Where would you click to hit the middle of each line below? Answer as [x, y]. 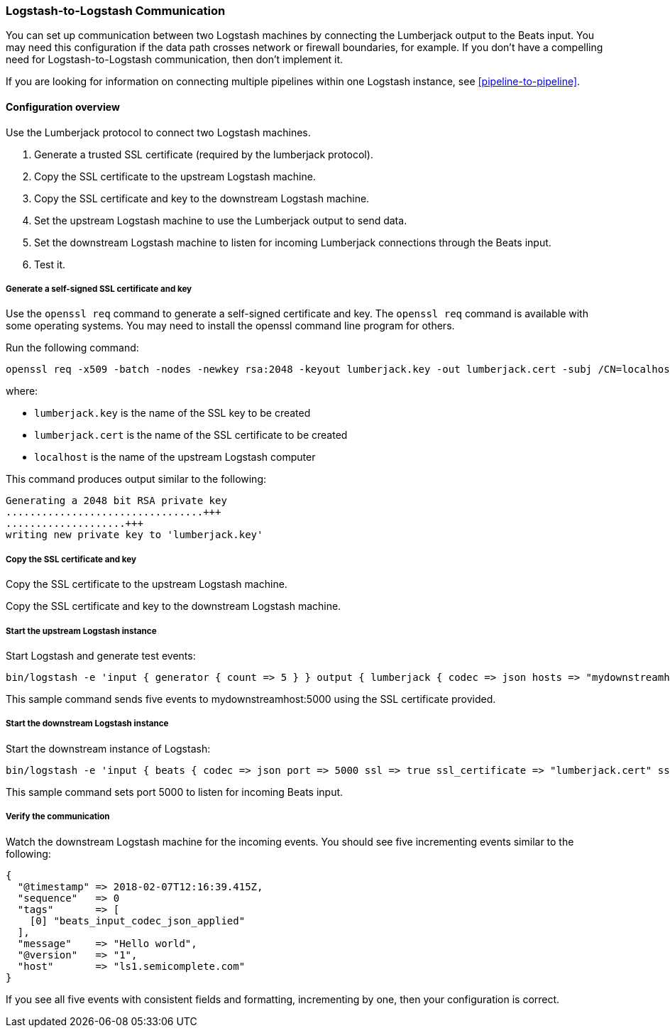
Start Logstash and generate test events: [101, 655]
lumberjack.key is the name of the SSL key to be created [172, 413]
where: [22, 391]
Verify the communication [58, 817]
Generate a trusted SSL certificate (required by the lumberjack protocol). [204, 154]
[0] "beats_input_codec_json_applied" [137, 920]
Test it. [50, 264]
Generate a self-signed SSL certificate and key [99, 289]
